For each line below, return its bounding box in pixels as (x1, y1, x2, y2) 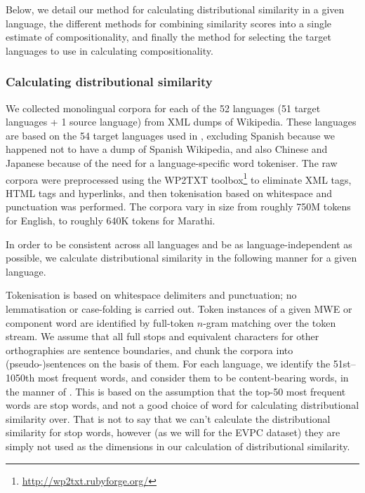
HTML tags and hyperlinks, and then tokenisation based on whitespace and (6, 185, 332, 200)
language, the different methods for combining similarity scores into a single (6, 15, 332, 30)
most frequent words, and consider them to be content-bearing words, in (37, 370, 349, 384)
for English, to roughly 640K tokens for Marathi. (6, 213, 215, 227)
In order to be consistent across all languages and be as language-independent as (6, 236, 352, 251)
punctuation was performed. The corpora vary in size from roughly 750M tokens (6, 199, 351, 214)
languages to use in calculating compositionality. (6, 43, 213, 58)
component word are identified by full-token (6, 315, 194, 330)
